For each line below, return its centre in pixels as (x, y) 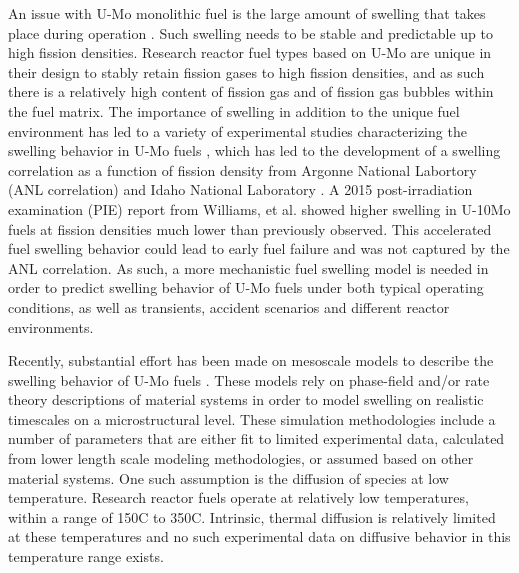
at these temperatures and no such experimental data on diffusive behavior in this (259, 536)
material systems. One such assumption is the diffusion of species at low (228, 477)
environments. (51, 326)
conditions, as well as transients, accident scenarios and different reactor (229, 306)
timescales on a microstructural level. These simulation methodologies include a (252, 418)
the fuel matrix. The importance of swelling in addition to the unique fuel (234, 110)
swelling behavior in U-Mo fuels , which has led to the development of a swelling (254, 150)
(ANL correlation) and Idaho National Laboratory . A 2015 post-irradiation (240, 189)
